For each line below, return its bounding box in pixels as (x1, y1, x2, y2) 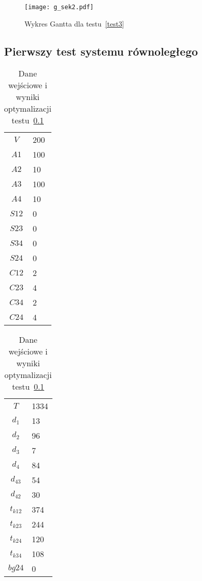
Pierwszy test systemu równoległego (4, 43, 198, 59)
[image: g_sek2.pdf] (24, 4, 94, 11)
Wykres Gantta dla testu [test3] (24, 18, 124, 29)
